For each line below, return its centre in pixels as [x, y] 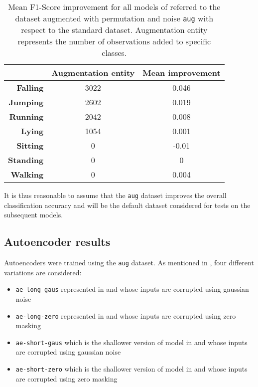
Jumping [26, 102]
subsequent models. [34, 215]
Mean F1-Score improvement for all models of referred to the [114, 7]
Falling [30, 88]
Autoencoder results [57, 242]
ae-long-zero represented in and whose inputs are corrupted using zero [126, 315]
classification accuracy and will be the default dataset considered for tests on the [127, 205]
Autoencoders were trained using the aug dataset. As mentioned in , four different [129, 263]
